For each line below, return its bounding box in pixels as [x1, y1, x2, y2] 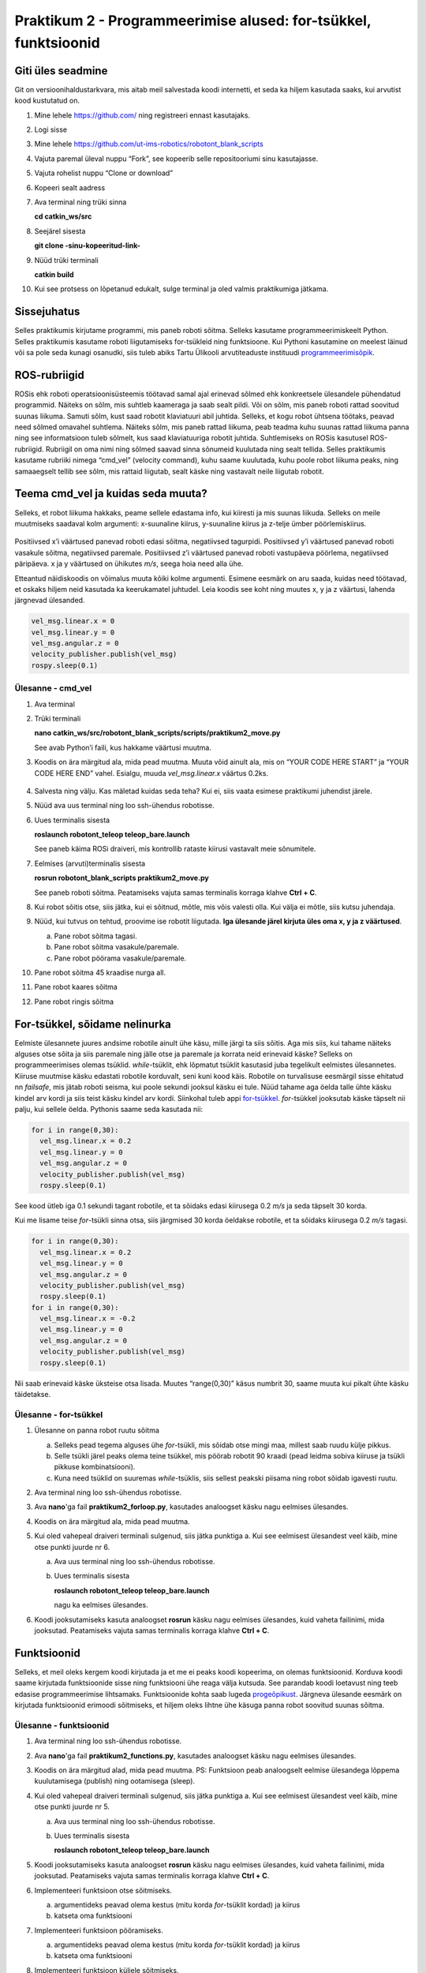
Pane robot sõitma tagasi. [54, 931, 137, 941]
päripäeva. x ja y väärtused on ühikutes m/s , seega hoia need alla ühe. [14, 559, 244, 568]
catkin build [34, 269, 74, 279]
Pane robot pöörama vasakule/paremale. [54, 953, 187, 963]
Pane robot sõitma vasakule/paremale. [54, 942, 179, 952]
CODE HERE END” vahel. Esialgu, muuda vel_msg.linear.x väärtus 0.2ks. [34, 768, 268, 777]
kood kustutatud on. [14, 95, 80, 106]
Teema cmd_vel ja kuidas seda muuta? [14, 487, 208, 500]
